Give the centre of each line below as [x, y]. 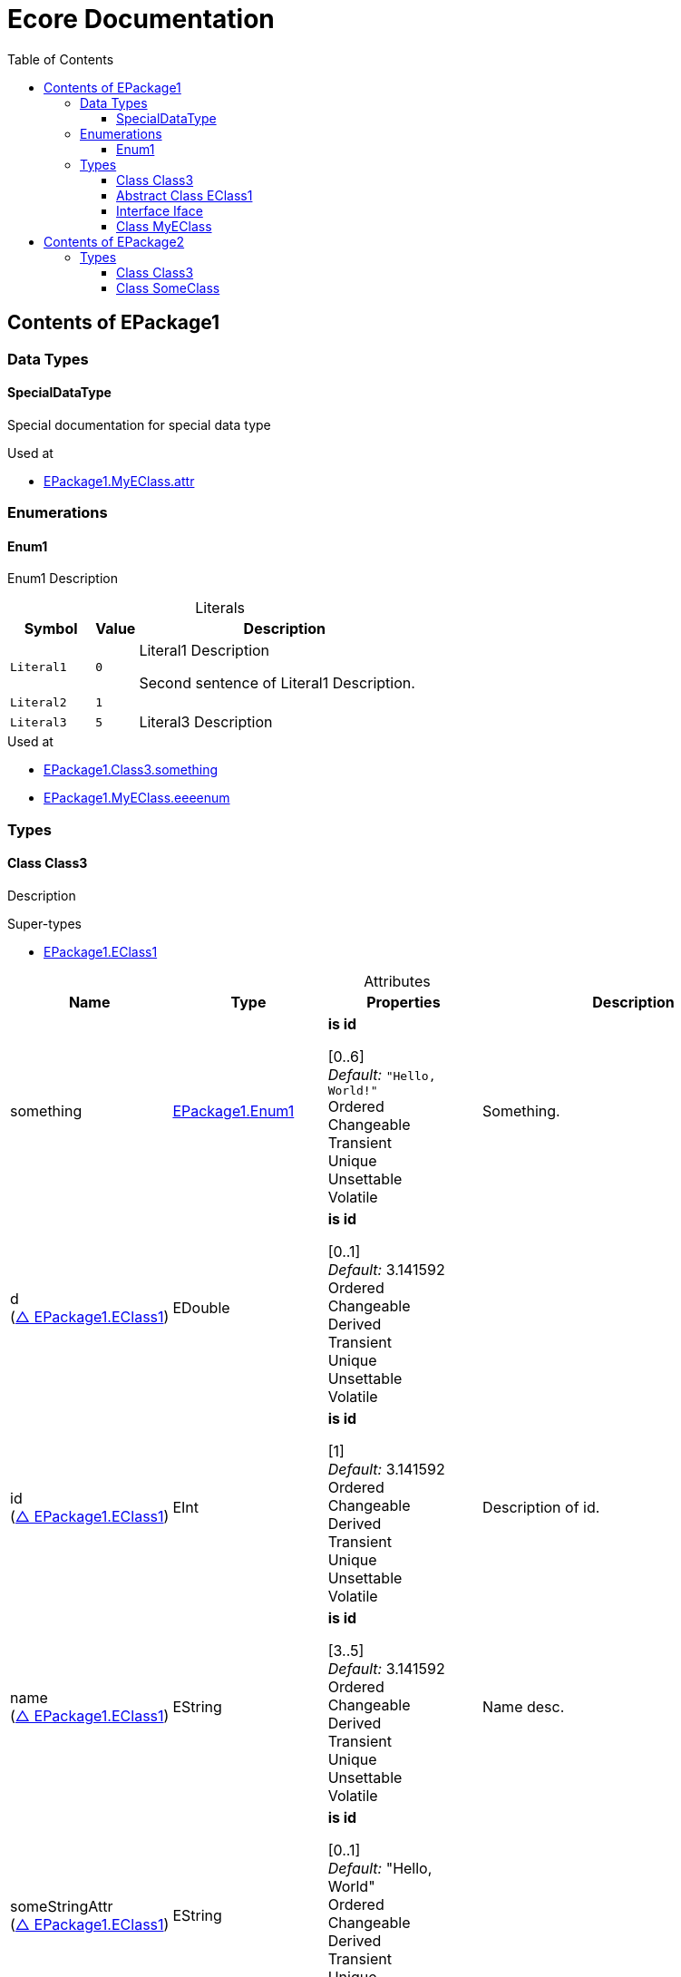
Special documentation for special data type [139, 424]
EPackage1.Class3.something [131, 770]
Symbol [51, 629]
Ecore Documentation [141, 19]
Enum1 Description [63, 579]
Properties [404, 1002]
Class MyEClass [164, 226]
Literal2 [39, 703]
